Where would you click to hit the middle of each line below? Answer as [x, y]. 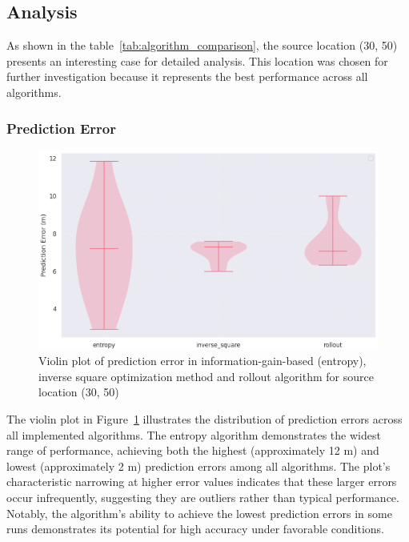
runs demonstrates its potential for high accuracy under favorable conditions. [195, 529]
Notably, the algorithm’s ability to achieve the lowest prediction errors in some [199, 513]
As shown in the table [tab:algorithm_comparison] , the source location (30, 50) [202, 45]
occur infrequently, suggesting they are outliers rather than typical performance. [203, 497]
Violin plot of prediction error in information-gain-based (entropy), [202, 361]
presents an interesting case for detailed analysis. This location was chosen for [197, 60]
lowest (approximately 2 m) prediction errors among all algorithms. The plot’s [198, 466]
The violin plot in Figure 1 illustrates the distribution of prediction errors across [204, 418]
